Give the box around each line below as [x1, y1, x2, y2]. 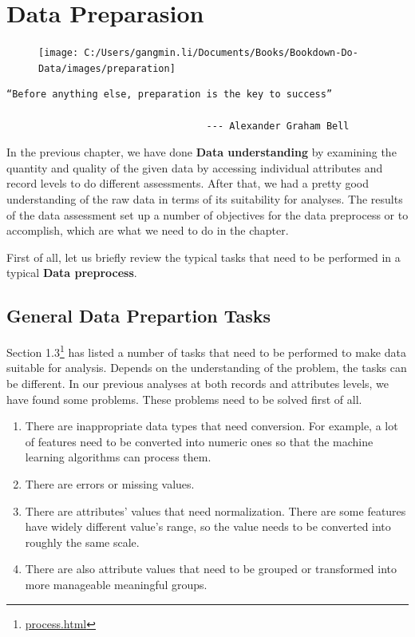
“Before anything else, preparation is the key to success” [6, 89, 333, 101]
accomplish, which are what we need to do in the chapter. [6, 222, 289, 239]
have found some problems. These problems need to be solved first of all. [6, 390, 362, 407]
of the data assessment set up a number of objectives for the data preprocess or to [6, 206, 409, 223]
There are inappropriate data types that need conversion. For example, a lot [25, 417, 398, 434]
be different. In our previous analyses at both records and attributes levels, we [6, 375, 389, 392]
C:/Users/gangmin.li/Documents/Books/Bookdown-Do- [84, 47, 358, 59]
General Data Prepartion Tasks [6, 303, 271, 328]
